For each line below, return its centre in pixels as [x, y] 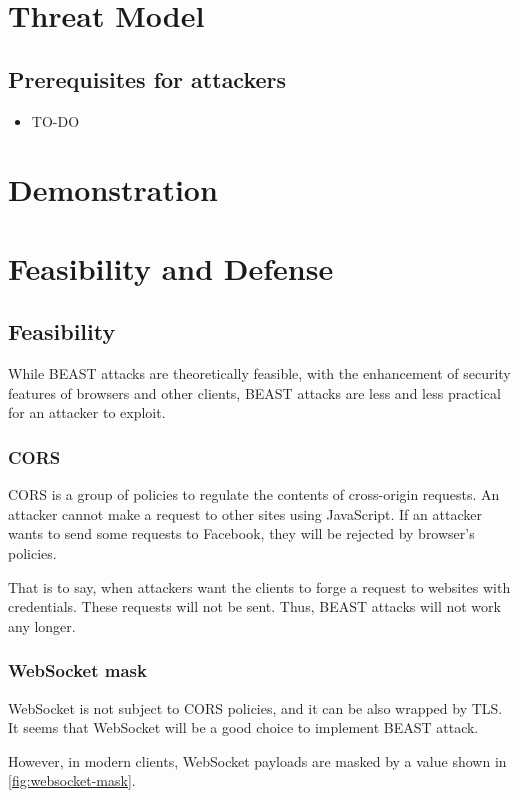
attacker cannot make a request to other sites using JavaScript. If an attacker [245, 513]
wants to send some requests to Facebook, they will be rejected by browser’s [241, 533]
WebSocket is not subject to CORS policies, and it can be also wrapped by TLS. [255, 707]
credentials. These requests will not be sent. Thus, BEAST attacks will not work [254, 606]
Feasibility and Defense [171, 267]
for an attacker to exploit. [87, 412]
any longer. [42, 625]
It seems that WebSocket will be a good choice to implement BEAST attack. [243, 727]
